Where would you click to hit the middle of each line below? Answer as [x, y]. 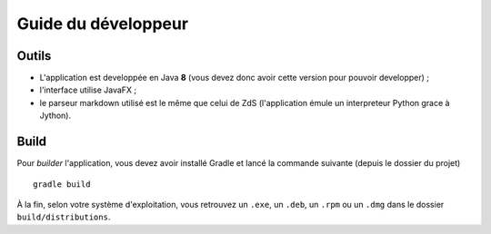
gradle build [62, 184]
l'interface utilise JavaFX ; [88, 90]
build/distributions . [64, 217]
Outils [34, 56]
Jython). [55, 116]
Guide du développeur [103, 24]
